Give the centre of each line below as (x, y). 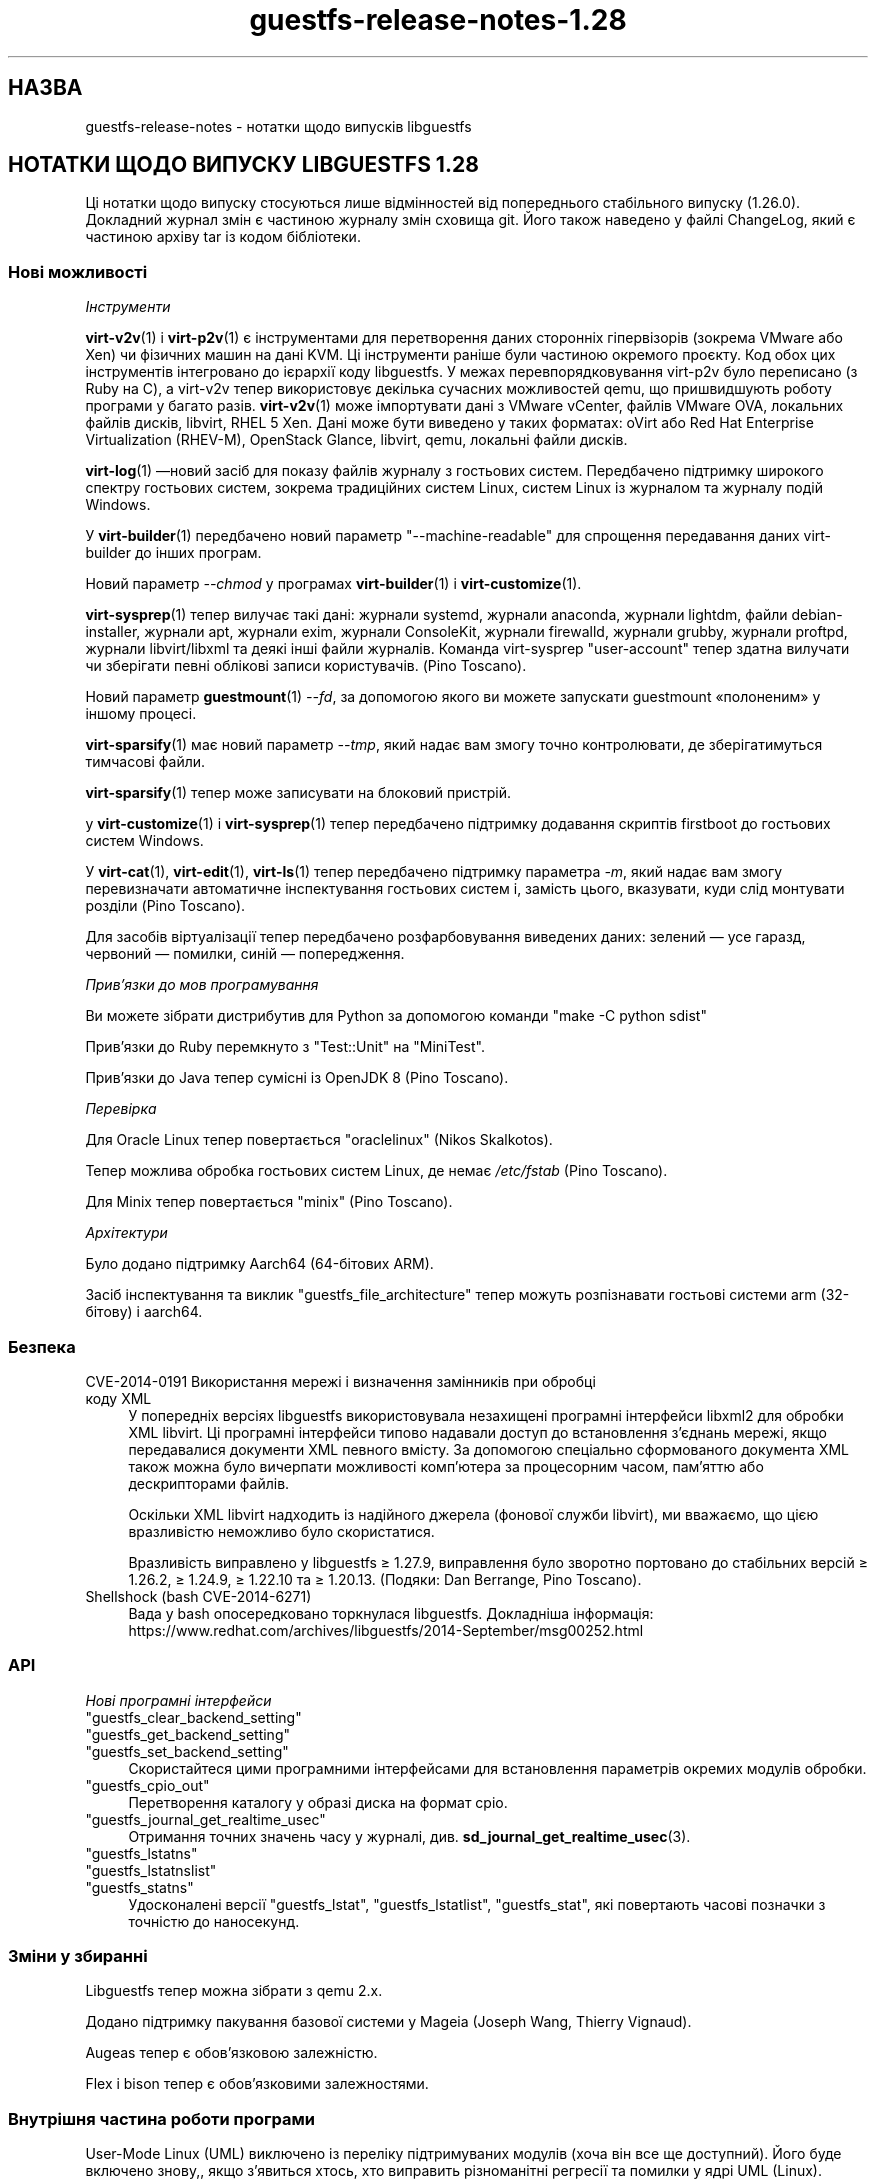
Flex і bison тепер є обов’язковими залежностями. (257, 2084)
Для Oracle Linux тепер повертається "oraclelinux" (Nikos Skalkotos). (319, 1140)
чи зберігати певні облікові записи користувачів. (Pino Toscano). (306, 666)
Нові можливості (78, 271)
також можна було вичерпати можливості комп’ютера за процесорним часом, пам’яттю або (446, 1466)
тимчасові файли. (145, 762)
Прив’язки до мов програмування (202, 985)
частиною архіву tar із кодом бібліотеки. (223, 237)
